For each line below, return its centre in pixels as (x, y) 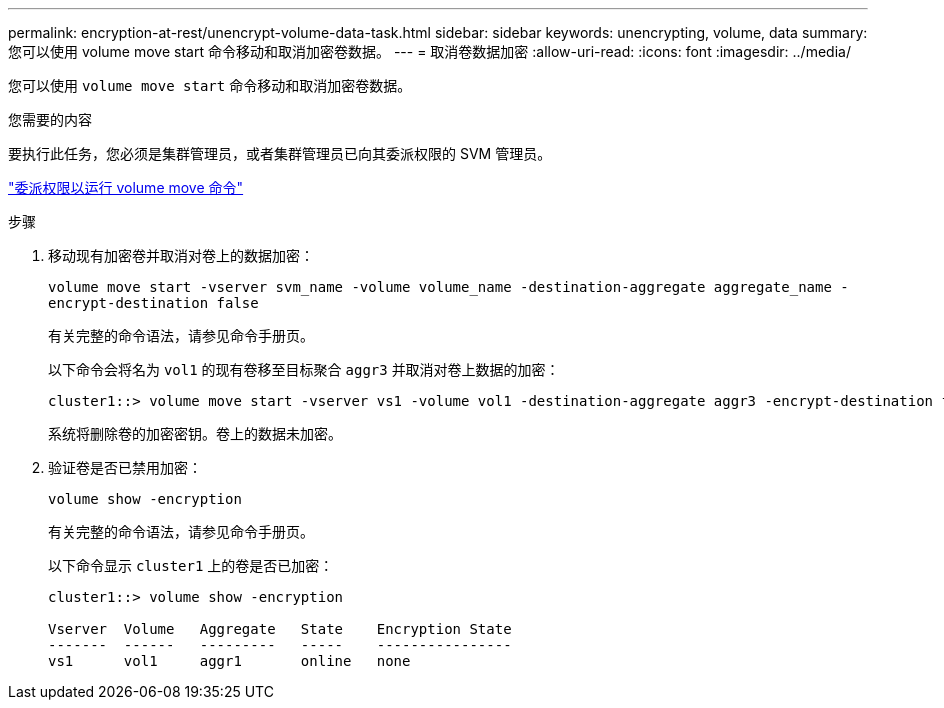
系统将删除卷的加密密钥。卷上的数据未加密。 (195, 433)
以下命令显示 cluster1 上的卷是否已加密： (191, 565)
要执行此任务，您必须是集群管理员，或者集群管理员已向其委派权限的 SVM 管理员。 (280, 153)
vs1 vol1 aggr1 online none (229, 661)
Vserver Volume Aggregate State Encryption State (280, 629)
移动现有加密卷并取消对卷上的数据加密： (181, 255)
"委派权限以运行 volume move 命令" (126, 187)
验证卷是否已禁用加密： (125, 467)
